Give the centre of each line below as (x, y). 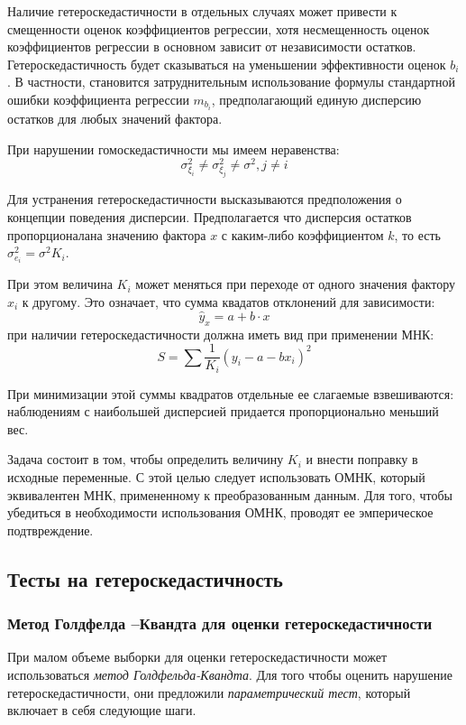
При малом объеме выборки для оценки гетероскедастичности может (197, 657)
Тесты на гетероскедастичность (145, 578)
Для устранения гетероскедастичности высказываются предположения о (205, 199)
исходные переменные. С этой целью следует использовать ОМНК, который (216, 477)
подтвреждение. (50, 530)
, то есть (417, 234)
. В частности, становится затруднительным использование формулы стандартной (232, 82)
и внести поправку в (362, 459)
